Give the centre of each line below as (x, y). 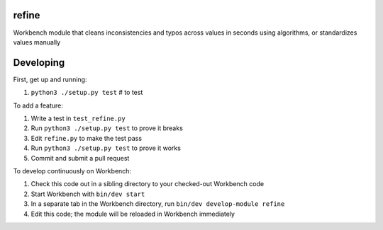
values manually (37, 42)
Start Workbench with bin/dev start (88, 194)
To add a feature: (38, 105)
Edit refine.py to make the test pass (86, 138)
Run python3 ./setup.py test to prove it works (106, 148)
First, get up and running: (50, 79)
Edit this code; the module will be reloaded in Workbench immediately (133, 214)
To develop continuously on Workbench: (72, 171)
